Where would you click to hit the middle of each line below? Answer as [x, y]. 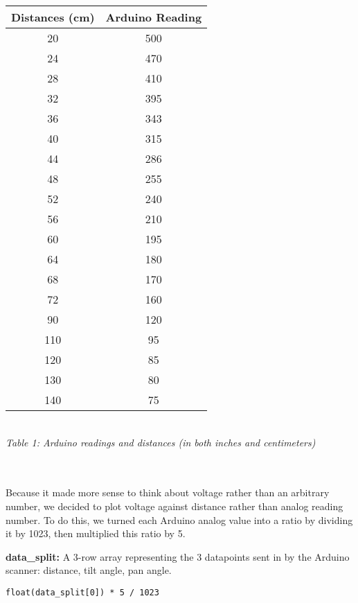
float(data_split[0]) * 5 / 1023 [82, 592]
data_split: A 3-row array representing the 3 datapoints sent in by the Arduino [178, 556]
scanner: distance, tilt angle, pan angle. [89, 570]
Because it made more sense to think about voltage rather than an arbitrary [168, 492]
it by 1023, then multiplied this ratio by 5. [96, 533]
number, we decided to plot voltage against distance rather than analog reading [174, 506]
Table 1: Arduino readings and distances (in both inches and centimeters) [161, 442]
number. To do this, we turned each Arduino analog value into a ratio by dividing [179, 519]
